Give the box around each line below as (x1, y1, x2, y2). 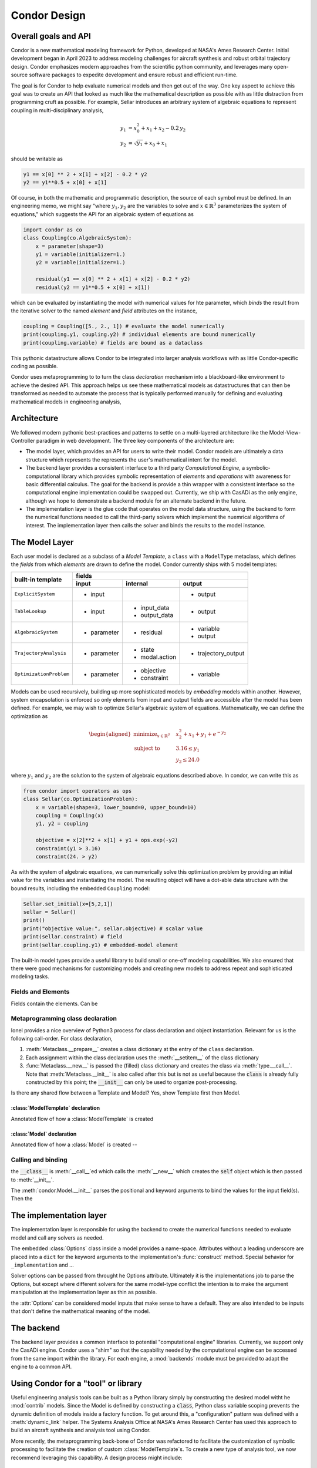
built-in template (14, 575, 62, 584)
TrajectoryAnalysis (14, 650, 67, 656)
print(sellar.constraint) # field (23, 934, 123, 940)
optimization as (11, 712, 48, 719)
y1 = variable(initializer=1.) (35, 251, 126, 258)
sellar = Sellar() (23, 909, 76, 915)
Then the (11, 1195, 33, 1202)
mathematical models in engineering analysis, (11, 398, 122, 405)
